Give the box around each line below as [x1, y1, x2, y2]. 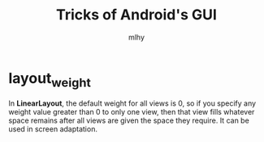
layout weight [8, 69, 92, 90]
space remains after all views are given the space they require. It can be [8, 115, 249, 126]
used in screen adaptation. [8, 124, 97, 134]
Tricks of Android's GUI [55, 6, 218, 24]
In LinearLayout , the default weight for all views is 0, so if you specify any [8, 98, 257, 108]
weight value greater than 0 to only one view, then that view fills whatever [8, 107, 255, 117]
